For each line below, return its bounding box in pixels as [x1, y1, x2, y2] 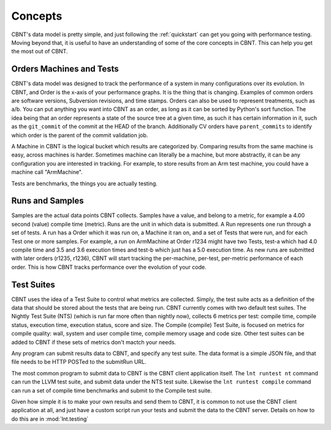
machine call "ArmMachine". [11, 169, 83, 176]
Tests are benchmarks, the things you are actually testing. [11, 180, 158, 187]
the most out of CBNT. [11, 48, 68, 55]
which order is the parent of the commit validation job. [11, 131, 148, 139]
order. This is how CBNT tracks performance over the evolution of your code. [11, 263, 207, 271]
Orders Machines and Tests [11, 64, 119, 74]
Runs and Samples [11, 196, 84, 206]
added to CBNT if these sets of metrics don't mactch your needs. [11, 338, 177, 346]
